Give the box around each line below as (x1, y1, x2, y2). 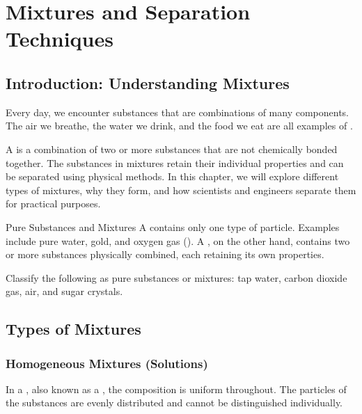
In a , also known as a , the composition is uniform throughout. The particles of (6, 381, 347, 396)
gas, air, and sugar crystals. (6, 284, 123, 298)
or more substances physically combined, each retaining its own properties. (6, 247, 324, 262)
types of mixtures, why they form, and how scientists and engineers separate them (6, 182, 356, 197)
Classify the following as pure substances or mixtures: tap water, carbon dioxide (6, 270, 347, 285)
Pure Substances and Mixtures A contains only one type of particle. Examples (6, 219, 340, 234)
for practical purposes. (6, 196, 101, 211)
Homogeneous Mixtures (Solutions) (6, 354, 208, 372)
